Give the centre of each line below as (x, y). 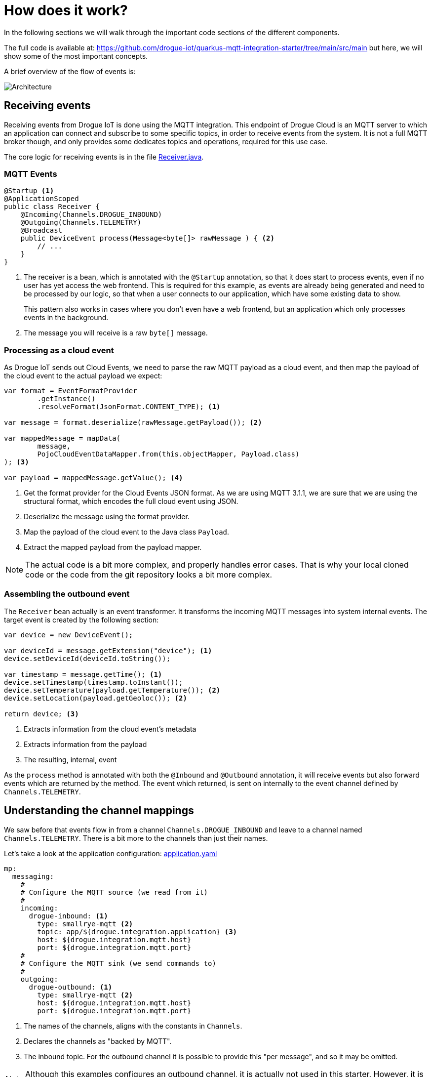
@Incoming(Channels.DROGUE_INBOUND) (91, 215)
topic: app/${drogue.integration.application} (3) (137, 932)
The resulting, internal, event (70, 759)
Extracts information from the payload (85, 744)
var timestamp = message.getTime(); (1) (83, 674)
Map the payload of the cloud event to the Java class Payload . (127, 532)
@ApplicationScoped (41, 199)
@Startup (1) (29, 191)
